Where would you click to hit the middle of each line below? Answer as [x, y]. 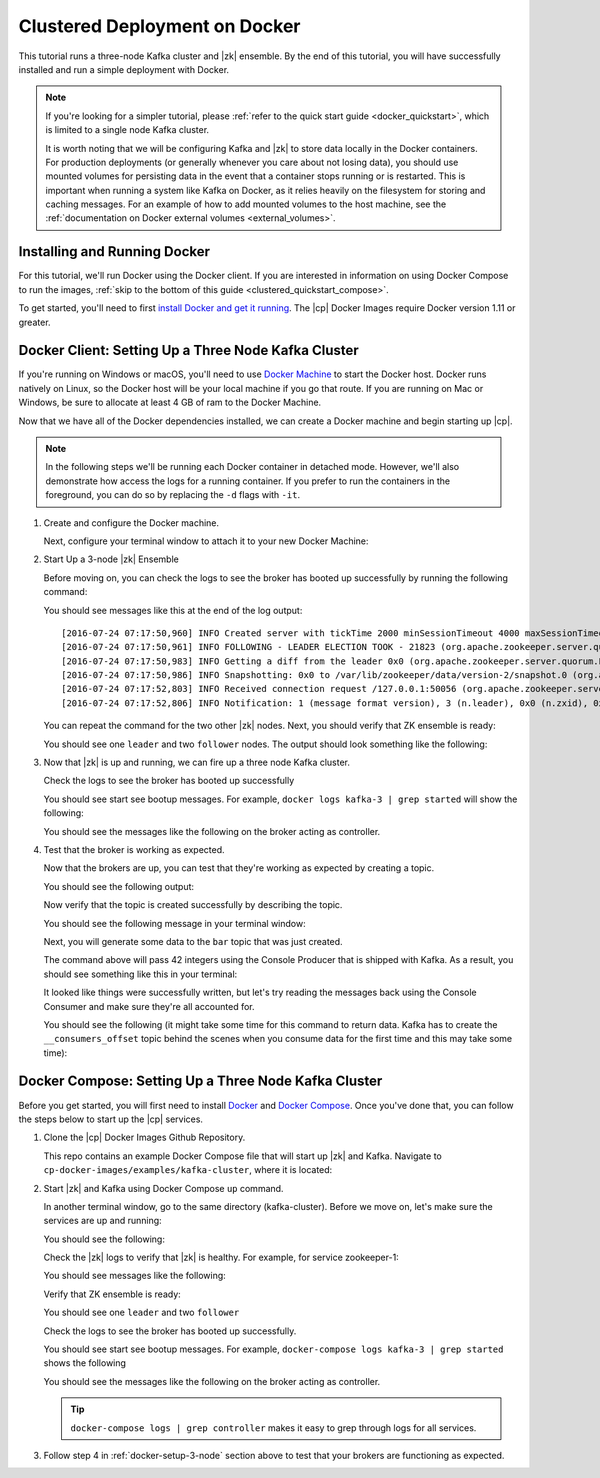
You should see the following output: [119, 886]
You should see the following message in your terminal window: [174, 923]
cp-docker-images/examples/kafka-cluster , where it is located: [188, 1170]
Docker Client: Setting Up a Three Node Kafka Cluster [188, 350]
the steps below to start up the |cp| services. [111, 1119]
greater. [34, 322]
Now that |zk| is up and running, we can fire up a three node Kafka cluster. [196, 762]
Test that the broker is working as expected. [134, 849]
